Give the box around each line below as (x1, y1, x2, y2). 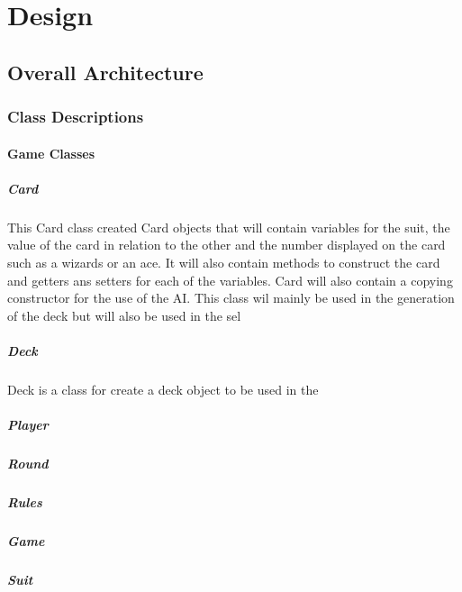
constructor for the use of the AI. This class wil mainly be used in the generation (7, 288, 455, 307)
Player (7, 415, 49, 434)
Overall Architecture (7, 58, 204, 86)
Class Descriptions (7, 105, 144, 128)
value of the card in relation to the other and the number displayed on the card (7, 235, 446, 254)
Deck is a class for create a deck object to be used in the (7, 379, 319, 398)
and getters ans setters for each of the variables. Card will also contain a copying (7, 270, 453, 289)
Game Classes (7, 143, 95, 162)
